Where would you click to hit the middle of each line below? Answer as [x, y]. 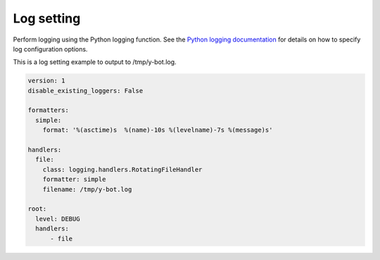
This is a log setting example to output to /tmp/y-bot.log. [95, 62]
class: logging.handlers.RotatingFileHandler [122, 169]
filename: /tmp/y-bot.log [87, 189]
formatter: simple [74, 179]
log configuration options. [50, 49]
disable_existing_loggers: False [85, 91]
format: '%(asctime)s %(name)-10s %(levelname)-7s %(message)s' [158, 130]
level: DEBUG [58, 219]
